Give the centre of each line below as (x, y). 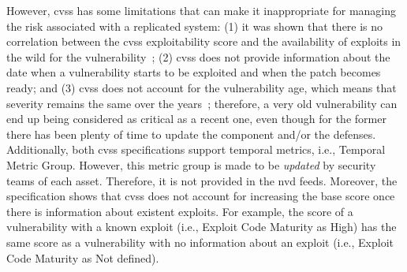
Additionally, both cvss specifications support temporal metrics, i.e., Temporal (196, 149)
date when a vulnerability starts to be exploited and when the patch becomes (194, 72)
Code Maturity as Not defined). (83, 257)
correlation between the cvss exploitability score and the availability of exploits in (204, 41)
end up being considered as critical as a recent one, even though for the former (196, 119)
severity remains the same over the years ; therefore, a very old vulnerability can (202, 103)
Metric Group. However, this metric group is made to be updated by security (191, 164)
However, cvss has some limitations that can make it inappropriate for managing (202, 10)
